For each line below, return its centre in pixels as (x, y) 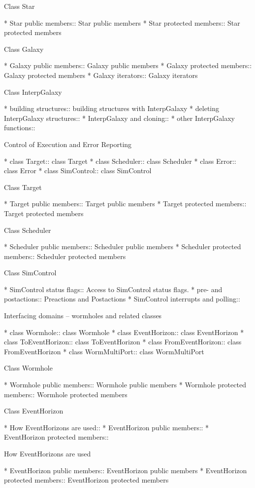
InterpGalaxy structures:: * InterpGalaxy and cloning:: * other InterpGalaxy (119, 118)
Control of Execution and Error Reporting (68, 144)
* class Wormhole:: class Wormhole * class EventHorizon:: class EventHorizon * (124, 332)
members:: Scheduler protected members (65, 256)
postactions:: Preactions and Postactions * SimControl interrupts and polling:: (122, 299)
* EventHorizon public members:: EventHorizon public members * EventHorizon (126, 470)
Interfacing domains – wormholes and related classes (83, 316)
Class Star (19, 6)
